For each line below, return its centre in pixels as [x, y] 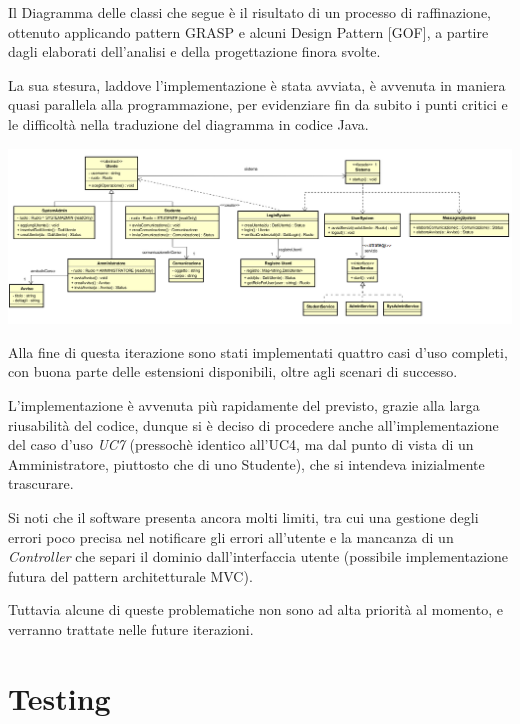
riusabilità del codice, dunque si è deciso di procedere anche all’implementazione [253, 424]
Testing [59, 697]
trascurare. [41, 483]
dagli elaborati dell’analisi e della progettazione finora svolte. [194, 51]
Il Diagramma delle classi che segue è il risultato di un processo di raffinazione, [249, 12]
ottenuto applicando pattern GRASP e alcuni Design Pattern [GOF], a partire [248, 31]
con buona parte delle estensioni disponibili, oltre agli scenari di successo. [233, 371]
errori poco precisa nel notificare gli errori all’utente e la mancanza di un [231, 536]
